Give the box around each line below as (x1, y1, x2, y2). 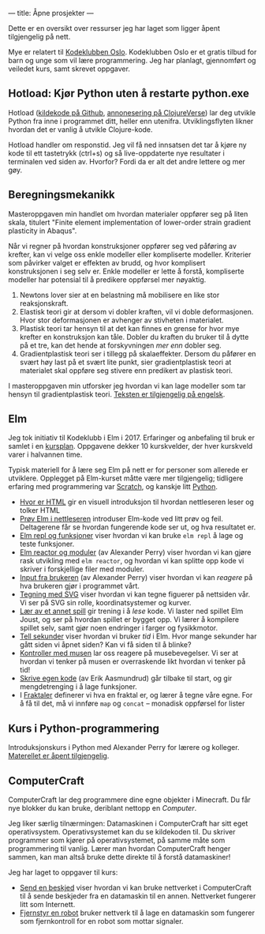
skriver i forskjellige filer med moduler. (19, 564, 144, 574)
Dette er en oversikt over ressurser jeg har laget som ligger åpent (8, 24, 221, 32)
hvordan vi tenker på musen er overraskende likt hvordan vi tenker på (19, 657, 246, 666)
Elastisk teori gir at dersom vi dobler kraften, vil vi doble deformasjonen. (19, 307, 254, 316)
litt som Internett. (19, 900, 76, 910)
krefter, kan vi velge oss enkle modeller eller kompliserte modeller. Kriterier (8, 250, 252, 259)
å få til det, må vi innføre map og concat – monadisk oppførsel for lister (19, 699, 245, 708)
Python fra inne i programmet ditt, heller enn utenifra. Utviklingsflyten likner (8, 116, 254, 126)
